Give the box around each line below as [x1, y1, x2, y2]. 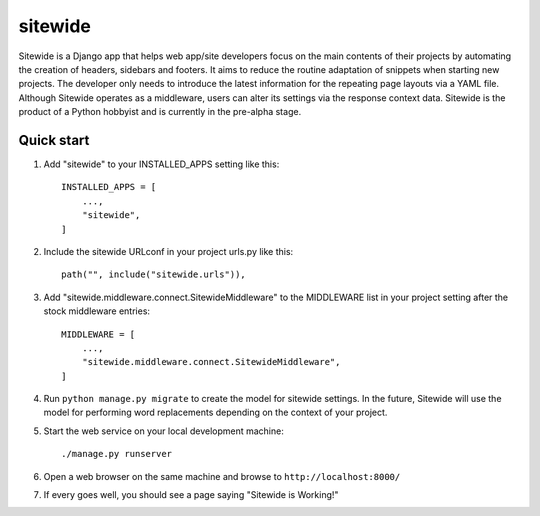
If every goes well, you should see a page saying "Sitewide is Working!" [43, 489, 339, 501]
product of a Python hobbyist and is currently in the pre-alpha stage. [18, 106, 302, 118]
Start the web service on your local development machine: [43, 425, 284, 437]
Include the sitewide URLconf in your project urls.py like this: [43, 245, 294, 257]
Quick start [18, 131, 90, 149]
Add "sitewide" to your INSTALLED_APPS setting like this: [43, 158, 280, 170]
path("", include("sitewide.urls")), [61, 269, 247, 280]
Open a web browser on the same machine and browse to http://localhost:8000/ [43, 470, 401, 482]
